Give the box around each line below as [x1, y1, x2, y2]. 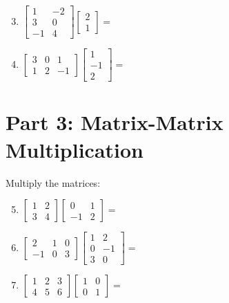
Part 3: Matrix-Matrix [6, 108, 223, 136]
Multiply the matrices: [6, 175, 101, 190]
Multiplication [6, 135, 144, 163]
